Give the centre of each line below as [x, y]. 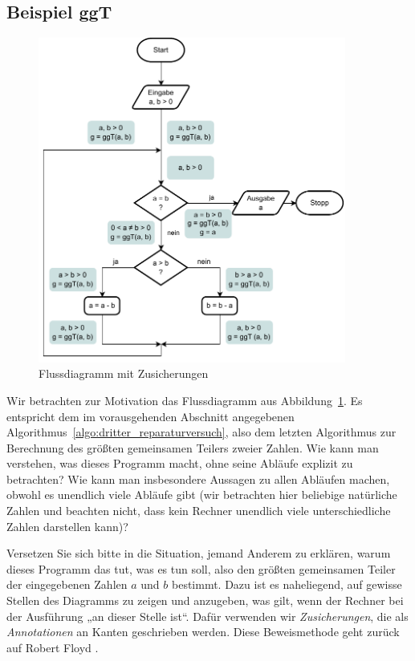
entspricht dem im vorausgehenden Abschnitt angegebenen [151, 416]
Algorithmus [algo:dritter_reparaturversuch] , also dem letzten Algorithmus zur [201, 432]
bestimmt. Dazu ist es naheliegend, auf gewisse [287, 584]
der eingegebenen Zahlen [67, 584]
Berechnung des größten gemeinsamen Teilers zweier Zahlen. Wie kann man [193, 447]
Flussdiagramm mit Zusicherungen [124, 373]
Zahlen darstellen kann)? [67, 526]
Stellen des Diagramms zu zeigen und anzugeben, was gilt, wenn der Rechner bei [205, 600]
